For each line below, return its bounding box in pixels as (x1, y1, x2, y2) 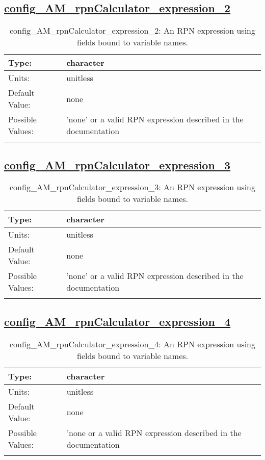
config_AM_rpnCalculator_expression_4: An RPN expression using (9, 338, 255, 350)
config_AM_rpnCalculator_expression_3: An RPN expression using (9, 181, 255, 193)
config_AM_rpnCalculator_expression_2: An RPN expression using (9, 24, 255, 37)
